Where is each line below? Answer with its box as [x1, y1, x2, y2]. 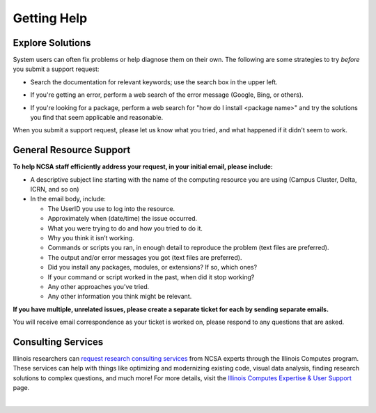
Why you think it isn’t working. [47, 234, 135, 242]
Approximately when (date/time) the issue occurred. [47, 215, 198, 223]
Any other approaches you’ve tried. [47, 283, 150, 290]
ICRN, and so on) [30, 185, 79, 194]
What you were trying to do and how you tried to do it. [47, 224, 203, 233]
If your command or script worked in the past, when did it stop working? [47, 272, 255, 281]
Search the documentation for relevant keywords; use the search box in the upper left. [30, 77, 278, 86]
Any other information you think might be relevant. [47, 293, 192, 301]
